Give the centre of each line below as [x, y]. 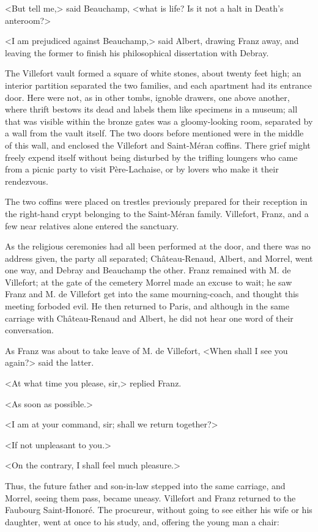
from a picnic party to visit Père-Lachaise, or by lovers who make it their [142, 169]
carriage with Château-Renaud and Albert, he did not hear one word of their [149, 318]
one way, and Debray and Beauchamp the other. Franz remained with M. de [148, 270]
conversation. [29, 330]
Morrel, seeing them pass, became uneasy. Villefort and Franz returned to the [150, 497]
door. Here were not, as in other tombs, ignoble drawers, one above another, [147, 97]
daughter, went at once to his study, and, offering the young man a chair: [142, 521]
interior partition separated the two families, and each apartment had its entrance [158, 85]
